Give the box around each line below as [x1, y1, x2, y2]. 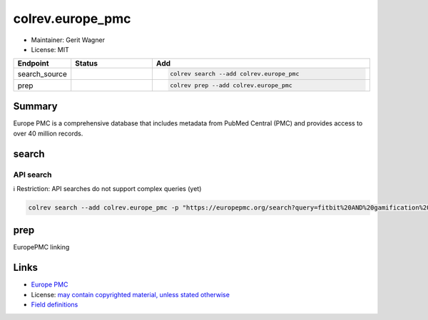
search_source [17, 68, 68, 78]
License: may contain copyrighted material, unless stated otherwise [31, 290, 230, 299]
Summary [13, 100, 58, 113]
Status [75, 58, 98, 68]
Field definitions [31, 300, 78, 309]
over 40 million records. [13, 129, 83, 138]
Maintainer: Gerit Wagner [31, 36, 105, 44]
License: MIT [31, 45, 69, 53]
